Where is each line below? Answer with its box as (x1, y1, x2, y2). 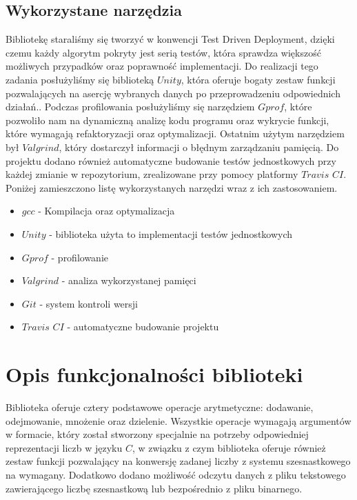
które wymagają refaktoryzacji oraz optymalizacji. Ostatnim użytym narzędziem (6, 126, 345, 141)
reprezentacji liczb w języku (6, 440, 123, 454)
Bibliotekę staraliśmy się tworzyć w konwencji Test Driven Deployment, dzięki (6, 32, 335, 46)
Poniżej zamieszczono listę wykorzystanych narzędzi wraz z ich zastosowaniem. (6, 180, 338, 194)
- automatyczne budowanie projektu (67, 319, 219, 334)
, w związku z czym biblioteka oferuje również (132, 440, 326, 454)
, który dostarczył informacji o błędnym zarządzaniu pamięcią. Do (59, 139, 339, 154)
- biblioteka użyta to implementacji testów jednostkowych (49, 226, 293, 241)
